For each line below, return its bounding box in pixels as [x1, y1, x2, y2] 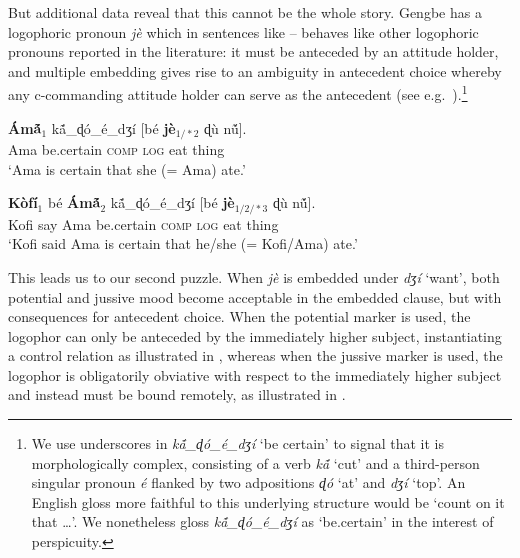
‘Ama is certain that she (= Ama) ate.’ [8, 158, 246, 179]
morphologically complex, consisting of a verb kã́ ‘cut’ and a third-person [31, 452, 480, 473]
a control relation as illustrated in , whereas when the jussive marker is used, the [8, 345, 503, 366]
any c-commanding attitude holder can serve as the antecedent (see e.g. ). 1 [8, 81, 468, 105]
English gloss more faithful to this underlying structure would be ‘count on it [31, 491, 505, 512]
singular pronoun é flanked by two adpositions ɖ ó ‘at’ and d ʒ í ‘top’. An [31, 472, 466, 493]
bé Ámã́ [47, 192, 101, 213]
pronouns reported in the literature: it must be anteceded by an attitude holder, [8, 41, 499, 62]
